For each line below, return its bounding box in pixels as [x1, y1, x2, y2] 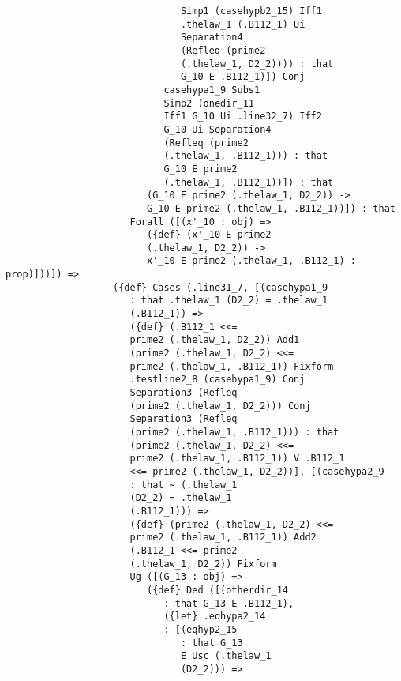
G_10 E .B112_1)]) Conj [180, 71, 305, 83]
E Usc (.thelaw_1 [180, 650, 272, 662]
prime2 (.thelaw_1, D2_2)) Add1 [129, 334, 300, 346]
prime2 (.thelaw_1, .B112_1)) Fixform [129, 360, 334, 372]
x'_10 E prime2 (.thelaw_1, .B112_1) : [146, 255, 356, 267]
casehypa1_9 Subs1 [163, 84, 260, 96]
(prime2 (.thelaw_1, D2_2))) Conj [129, 400, 311, 412]
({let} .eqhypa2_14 [163, 611, 266, 623]
